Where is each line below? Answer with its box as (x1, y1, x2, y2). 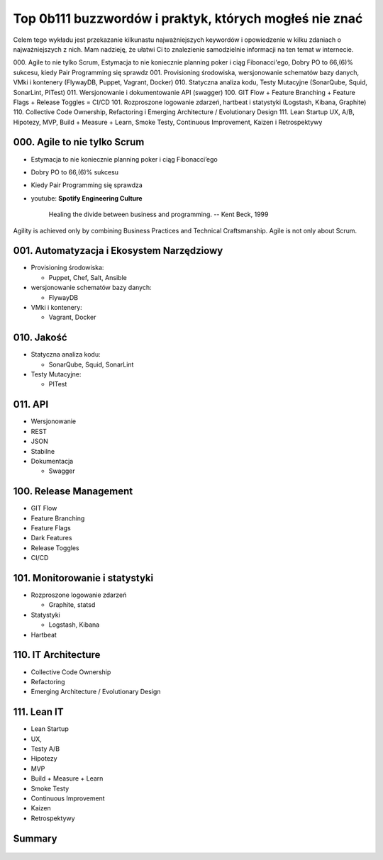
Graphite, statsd (48, 601, 96, 609)
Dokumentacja (30, 457, 74, 465)
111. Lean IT (13, 706, 64, 718)
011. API (13, 398, 49, 411)
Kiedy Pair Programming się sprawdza (30, 181, 143, 189)
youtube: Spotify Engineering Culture (30, 194, 143, 202)
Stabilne (30, 447, 55, 455)
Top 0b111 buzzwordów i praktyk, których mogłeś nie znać (13, 11, 363, 26)
